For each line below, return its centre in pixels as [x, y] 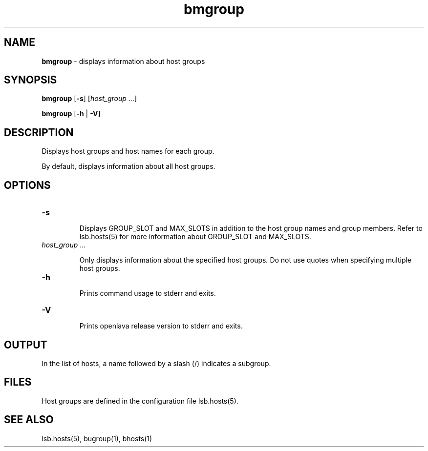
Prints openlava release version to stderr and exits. [161, 326]
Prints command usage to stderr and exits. [148, 293]
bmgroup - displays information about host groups [123, 61]
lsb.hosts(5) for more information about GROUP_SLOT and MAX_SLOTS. [195, 237]
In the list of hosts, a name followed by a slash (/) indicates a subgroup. [156, 363]
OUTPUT [26, 345]
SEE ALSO [29, 420]
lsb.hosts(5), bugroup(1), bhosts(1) [97, 438]
